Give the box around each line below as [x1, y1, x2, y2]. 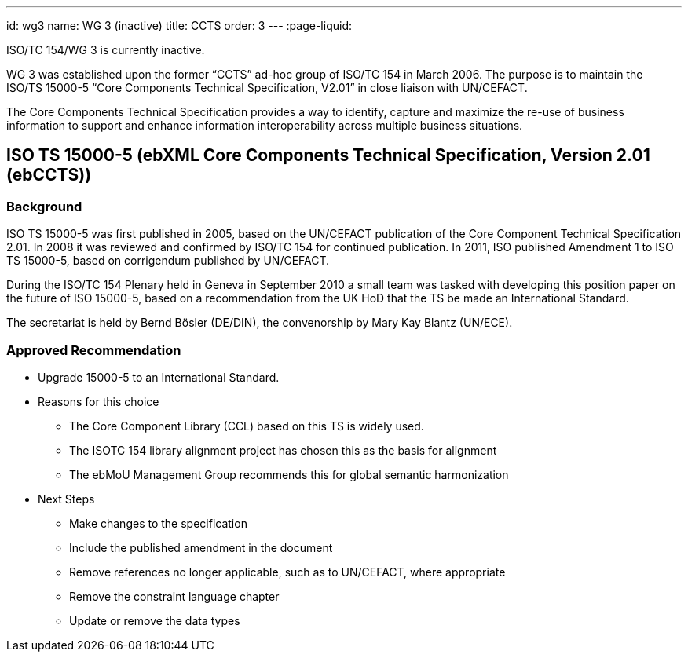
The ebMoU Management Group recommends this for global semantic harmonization [69, 467, 509, 481]
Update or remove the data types [69, 613, 240, 627]
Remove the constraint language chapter [69, 589, 280, 603]
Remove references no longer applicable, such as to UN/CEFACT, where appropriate [69, 565, 506, 579]
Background [6, 198, 82, 214]
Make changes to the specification [69, 516, 247, 530]
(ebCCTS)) [6, 165, 92, 185]
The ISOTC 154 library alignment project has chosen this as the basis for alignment [69, 443, 497, 457]
